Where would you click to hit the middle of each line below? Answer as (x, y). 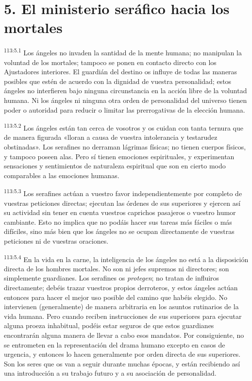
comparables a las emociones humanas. (62, 175)
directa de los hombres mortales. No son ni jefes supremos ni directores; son (117, 268)
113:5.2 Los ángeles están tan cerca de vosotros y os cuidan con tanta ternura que (124, 127)
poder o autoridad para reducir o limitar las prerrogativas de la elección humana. (125, 109)
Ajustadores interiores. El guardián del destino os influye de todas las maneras (121, 72)
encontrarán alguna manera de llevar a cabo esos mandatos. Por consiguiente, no (124, 335)
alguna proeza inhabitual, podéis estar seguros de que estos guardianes (109, 325)
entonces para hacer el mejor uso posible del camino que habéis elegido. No (116, 297)
